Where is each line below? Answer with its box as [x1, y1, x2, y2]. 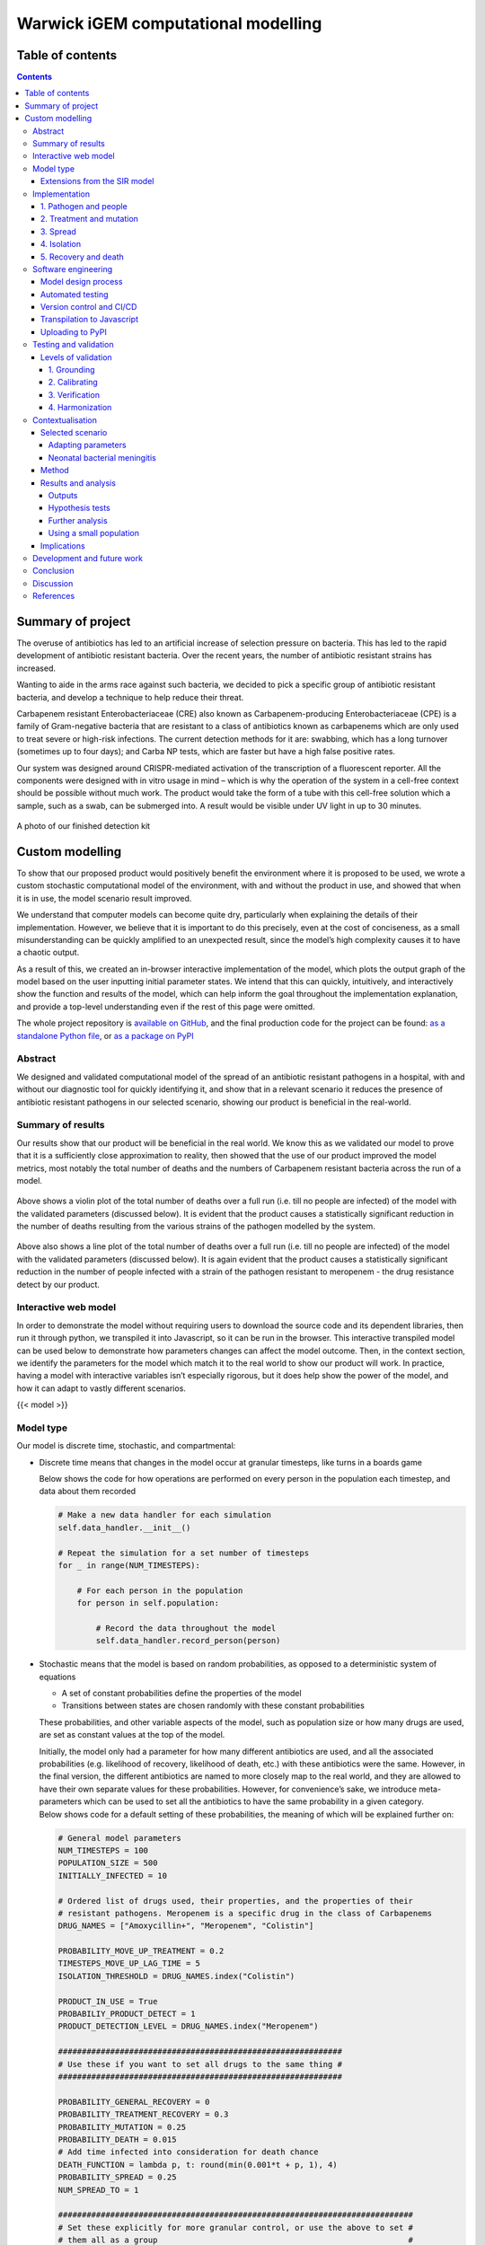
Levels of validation [40, 351, 112, 363]
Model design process [40, 277, 123, 287]
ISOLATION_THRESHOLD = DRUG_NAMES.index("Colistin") [57, 1971, 295, 1981]
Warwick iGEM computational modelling [16, 13, 322, 33]
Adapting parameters [48, 440, 127, 451]
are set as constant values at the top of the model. [39, 1730, 225, 1740]
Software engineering [32, 263, 112, 274]
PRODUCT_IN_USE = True [57, 1996, 158, 2006]
